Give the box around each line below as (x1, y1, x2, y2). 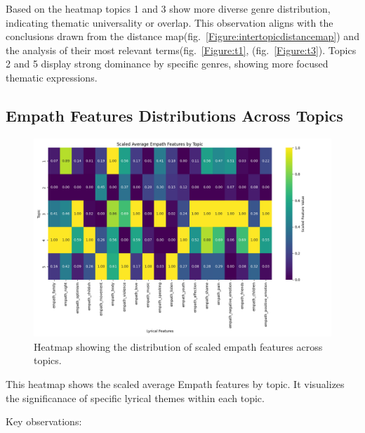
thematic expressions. (6, 70, 98, 84)
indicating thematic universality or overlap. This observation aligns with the (6, 15, 333, 30)
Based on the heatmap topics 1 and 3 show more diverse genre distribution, (6, 1, 331, 15)
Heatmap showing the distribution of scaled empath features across (34, 339, 323, 354)
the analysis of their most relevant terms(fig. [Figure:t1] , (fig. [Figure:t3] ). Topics (6, 42, 357, 57)
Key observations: (6, 414, 82, 429)
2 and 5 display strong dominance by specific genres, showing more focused (6, 56, 328, 71)
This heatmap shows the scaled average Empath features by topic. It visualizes (6, 376, 345, 391)
